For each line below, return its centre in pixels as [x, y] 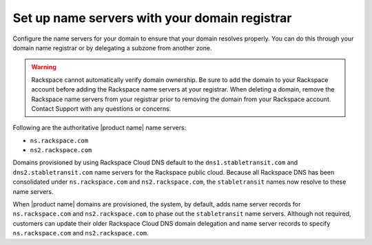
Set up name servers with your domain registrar [152, 18]
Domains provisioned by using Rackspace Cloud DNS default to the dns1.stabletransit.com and [155, 162]
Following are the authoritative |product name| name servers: [100, 128]
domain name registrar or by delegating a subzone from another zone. [112, 47]
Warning [44, 67]
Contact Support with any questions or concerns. [101, 108]
